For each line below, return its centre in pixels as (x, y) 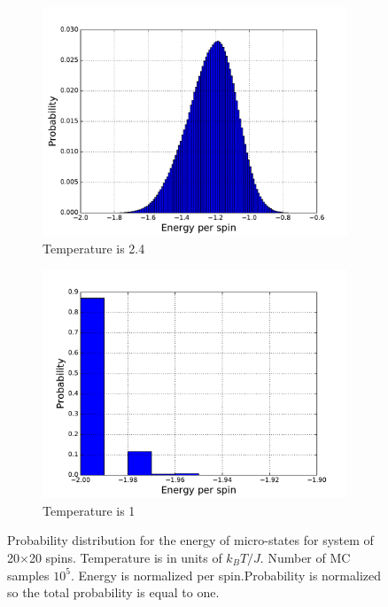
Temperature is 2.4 (94, 248)
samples (28, 575)
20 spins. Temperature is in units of (125, 557)
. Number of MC (305, 557)
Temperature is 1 (89, 510)
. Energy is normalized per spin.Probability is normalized (226, 575)
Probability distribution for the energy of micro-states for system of (190, 540)
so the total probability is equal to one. (113, 592)
